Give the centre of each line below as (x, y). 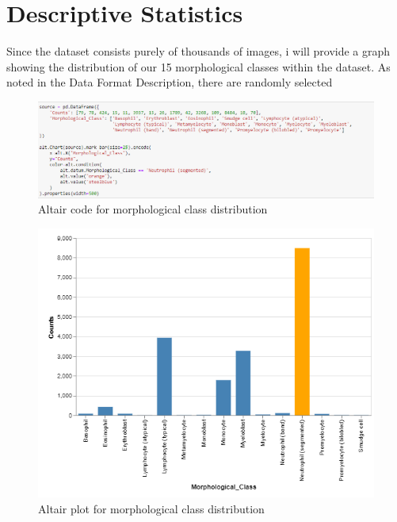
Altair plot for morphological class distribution (151, 508)
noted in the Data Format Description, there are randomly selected (170, 82)
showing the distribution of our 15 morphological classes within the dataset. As (198, 66)
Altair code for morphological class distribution (153, 209)
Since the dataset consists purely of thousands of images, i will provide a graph (198, 51)
